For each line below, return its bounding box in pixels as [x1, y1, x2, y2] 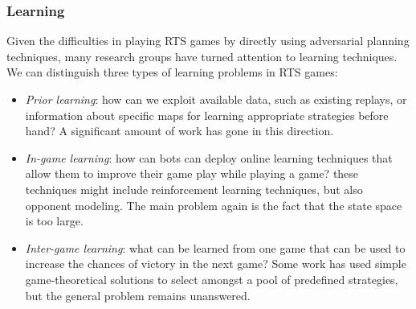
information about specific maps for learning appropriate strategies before [25, 106, 389, 123]
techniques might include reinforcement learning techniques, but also [25, 180, 363, 197]
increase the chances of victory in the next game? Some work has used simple [25, 255, 406, 272]
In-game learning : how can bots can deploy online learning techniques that [25, 149, 393, 166]
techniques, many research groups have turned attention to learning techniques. [6, 47, 398, 64]
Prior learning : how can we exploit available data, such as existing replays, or [25, 91, 407, 107]
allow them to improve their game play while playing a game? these [25, 165, 359, 182]
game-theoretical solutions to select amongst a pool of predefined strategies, [25, 270, 398, 287]
